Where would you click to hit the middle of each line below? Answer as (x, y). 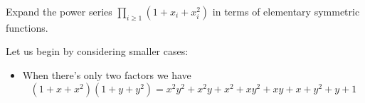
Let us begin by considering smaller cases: (97, 51)
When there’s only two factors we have (107, 74)
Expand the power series (59, 11)
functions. (27, 27)
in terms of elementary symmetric (286, 11)
